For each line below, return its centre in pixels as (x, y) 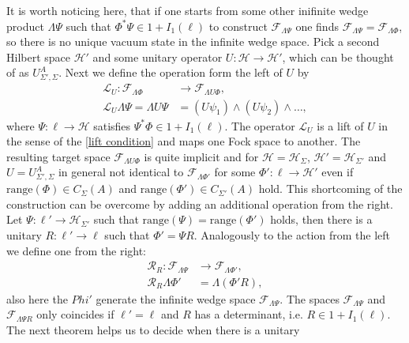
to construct (238, 26)
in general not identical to (121, 172)
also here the (37, 298)
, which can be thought (338, 57)
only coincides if (75, 314)
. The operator (260, 125)
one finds (317, 26)
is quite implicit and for (201, 156)
